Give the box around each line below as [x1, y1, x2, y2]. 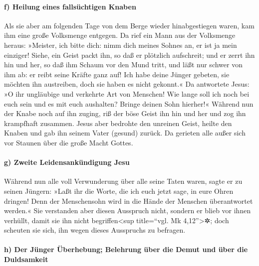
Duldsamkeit [4, 254, 48, 265]
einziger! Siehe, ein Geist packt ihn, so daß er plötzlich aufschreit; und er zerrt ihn [4, 49, 255, 60]
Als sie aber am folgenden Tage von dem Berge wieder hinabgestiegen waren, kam [4, 20, 255, 30]
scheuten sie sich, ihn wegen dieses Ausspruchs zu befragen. [4, 225, 186, 235]
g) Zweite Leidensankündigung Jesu [4, 157, 130, 167]
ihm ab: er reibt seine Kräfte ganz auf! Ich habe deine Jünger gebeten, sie [4, 69, 230, 79]
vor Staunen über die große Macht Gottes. [4, 137, 133, 147]
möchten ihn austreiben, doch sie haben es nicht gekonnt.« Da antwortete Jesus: [4, 79, 250, 89]
